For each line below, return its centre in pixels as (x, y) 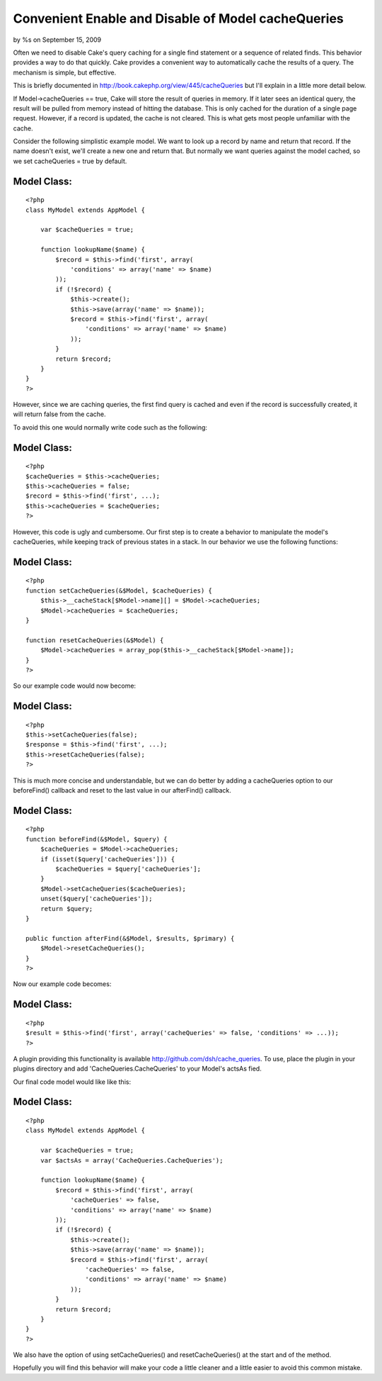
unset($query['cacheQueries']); (96, 899)
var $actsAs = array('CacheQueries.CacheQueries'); (132, 1160)
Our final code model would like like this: (72, 1082)
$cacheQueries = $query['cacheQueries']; (128, 869)
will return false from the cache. (59, 414)
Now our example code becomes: (62, 984)
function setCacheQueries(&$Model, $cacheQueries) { (119, 591)
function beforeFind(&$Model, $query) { (97, 839)
